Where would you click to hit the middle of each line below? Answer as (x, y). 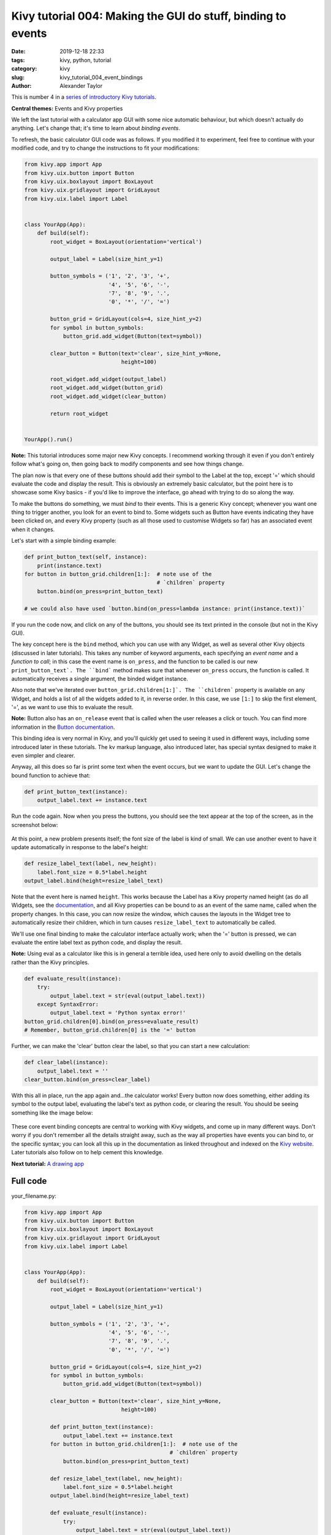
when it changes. (33, 529)
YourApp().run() (49, 439)
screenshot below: (35, 825)
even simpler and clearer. (44, 756)
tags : (18, 60)
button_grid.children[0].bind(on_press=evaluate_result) (112, 1021)
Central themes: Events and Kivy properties (67, 108)
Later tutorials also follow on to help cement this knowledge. (87, 1152)
